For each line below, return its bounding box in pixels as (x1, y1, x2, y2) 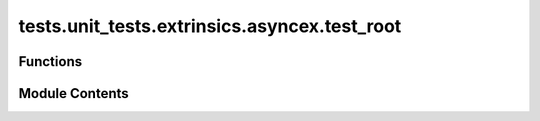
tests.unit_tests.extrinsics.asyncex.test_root (18, 15, 402, 37)
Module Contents (18, 85, 129, 102)
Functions (18, 53, 83, 70)
